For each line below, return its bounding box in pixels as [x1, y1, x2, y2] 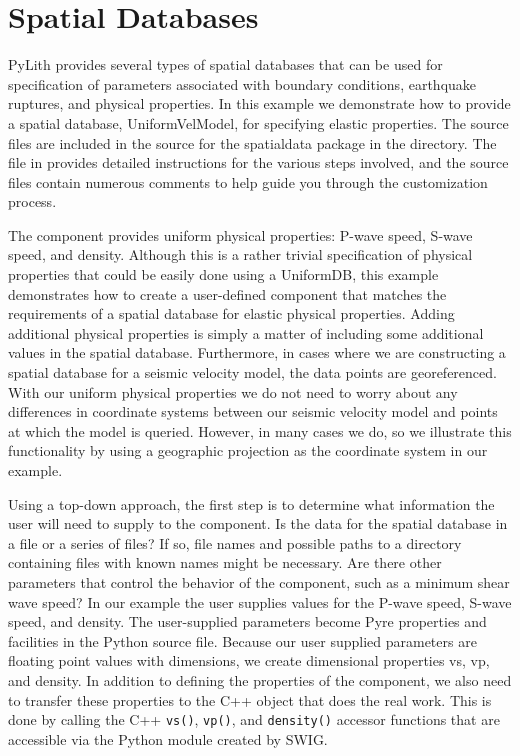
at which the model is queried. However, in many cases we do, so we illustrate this [8, 420, 512, 441]
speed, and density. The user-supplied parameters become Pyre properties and [8, 611, 487, 632]
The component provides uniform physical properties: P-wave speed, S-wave [8, 224, 473, 245]
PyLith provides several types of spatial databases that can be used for [8, 54, 443, 75]
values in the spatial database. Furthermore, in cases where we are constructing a [8, 342, 506, 363]
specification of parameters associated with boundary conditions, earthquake [8, 73, 477, 94]
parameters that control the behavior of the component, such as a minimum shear [8, 571, 510, 592]
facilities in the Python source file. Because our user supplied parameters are [8, 630, 477, 651]
